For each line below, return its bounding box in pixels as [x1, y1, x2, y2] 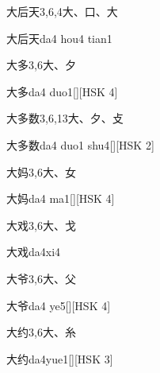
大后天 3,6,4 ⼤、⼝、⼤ [6, 3, 118, 19]
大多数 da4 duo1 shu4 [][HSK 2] [6, 136, 154, 153]
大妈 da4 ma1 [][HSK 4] [6, 190, 115, 207]
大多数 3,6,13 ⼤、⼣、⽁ [6, 110, 124, 126]
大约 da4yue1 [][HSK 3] [6, 350, 113, 367]
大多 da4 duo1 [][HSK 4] [6, 83, 118, 99]
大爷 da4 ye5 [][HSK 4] [6, 297, 111, 313]
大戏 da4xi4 [6, 243, 61, 260]
